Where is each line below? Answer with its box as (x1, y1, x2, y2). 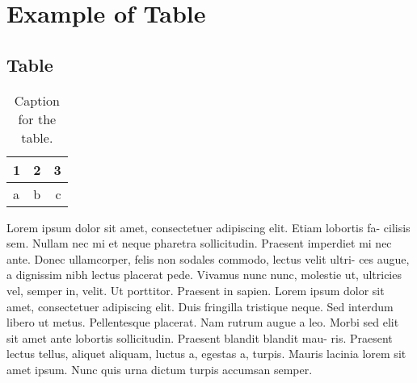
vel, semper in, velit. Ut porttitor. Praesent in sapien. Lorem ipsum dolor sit (6, 281, 385, 298)
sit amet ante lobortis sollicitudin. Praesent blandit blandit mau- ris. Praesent (6, 329, 393, 346)
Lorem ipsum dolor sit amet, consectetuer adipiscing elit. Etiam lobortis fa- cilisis (6, 219, 411, 235)
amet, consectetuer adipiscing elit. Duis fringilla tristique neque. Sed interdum (6, 298, 394, 314)
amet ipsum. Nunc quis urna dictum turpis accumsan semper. (6, 360, 313, 377)
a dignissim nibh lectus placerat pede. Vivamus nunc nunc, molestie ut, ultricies (6, 266, 402, 283)
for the (18, 109, 57, 128)
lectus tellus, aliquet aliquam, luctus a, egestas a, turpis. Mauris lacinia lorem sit (6, 345, 406, 362)
